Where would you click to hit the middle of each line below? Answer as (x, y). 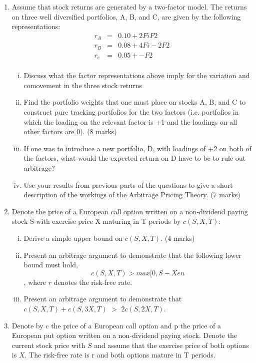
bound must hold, (51, 265)
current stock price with (48, 345)
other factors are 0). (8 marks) (70, 131)
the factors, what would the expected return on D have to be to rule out (134, 158)
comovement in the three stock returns (83, 85)
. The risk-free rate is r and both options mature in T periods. (120, 355)
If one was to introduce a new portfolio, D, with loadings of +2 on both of (137, 148)
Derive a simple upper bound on (73, 238)
